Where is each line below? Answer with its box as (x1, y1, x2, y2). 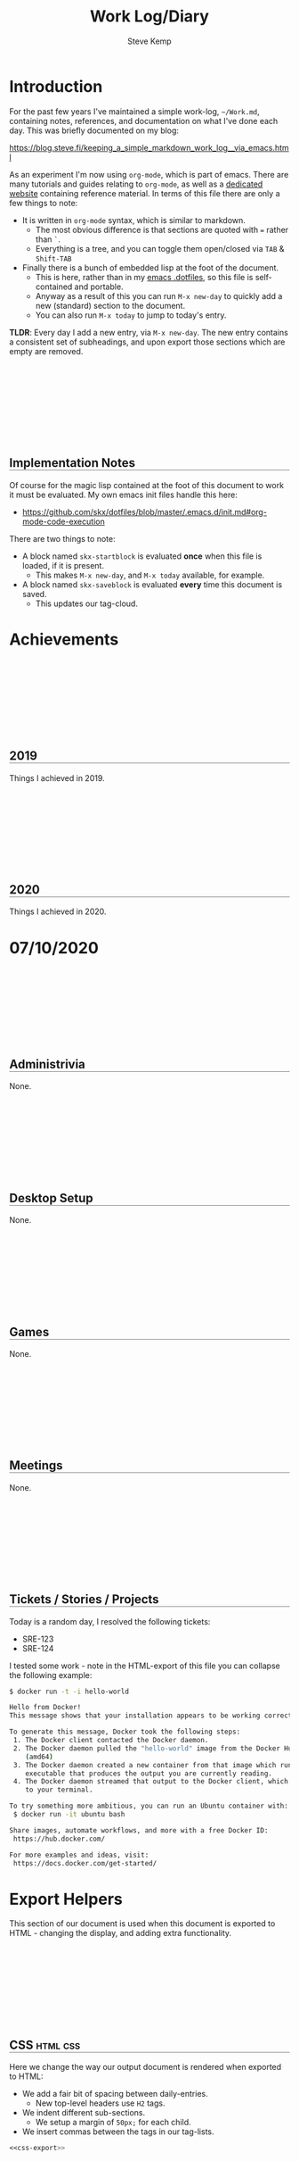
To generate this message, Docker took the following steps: (9, 1727, 241, 1737)
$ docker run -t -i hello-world (9, 1687, 129, 1696)
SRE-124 (21, 1642, 54, 1653)
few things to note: (9, 197, 78, 208)
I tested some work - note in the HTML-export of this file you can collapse (9, 1660, 280, 1671)
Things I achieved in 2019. (9, 772, 105, 783)
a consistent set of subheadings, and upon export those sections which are (9, 337, 286, 347)
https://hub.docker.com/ (12, 1834, 105, 1843)
